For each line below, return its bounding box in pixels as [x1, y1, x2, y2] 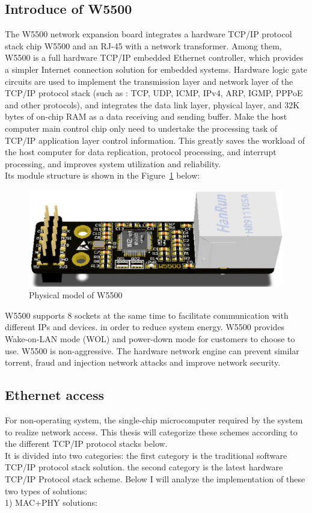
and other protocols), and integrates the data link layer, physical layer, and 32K [5, 98, 300, 111]
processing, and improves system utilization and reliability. [5, 157, 221, 170]
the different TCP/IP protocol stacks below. [5, 437, 168, 450]
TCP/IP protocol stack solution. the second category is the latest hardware [5, 461, 283, 473]
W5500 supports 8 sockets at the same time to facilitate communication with [5, 309, 289, 321]
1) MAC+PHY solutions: [5, 496, 97, 509]
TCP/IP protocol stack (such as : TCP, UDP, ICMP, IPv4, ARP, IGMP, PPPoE [5, 87, 303, 99]
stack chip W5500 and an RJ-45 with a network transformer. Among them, [5, 39, 282, 52]
